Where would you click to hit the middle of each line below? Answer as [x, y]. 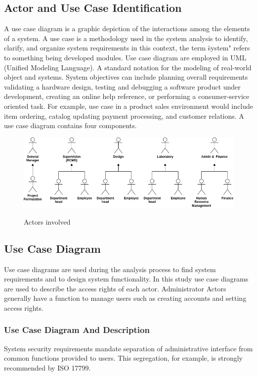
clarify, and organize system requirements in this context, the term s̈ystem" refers [127, 48]
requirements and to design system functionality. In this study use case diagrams [126, 279]
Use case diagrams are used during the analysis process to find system [110, 269]
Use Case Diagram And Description [77, 330]
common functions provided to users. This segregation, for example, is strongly [123, 358]
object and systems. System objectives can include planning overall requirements [126, 77]
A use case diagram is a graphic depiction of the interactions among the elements [127, 28]
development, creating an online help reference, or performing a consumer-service [127, 96]
